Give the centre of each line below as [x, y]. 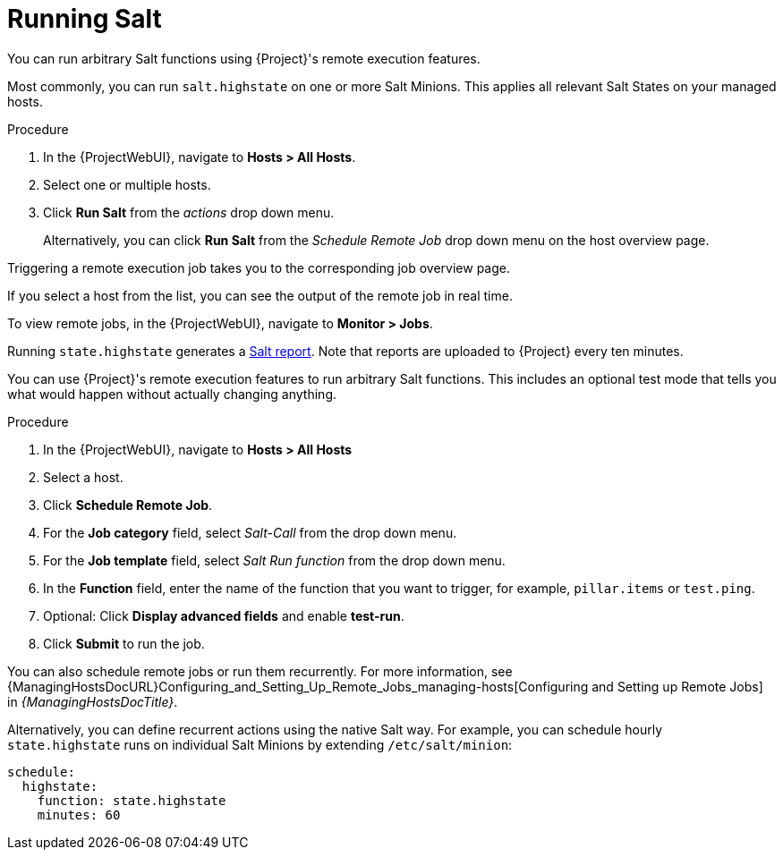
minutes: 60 [79, 815]
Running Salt [85, 19]
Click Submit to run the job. [124, 643]
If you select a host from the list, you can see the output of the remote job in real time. [260, 295]
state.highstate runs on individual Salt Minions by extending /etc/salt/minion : [260, 744]
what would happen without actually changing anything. [172, 394]
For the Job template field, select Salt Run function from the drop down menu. [274, 560]
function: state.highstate [132, 800]
